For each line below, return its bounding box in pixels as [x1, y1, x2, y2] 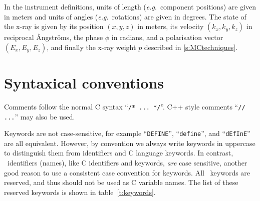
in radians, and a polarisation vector [111, 32, 223, 42]
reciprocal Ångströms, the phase [4, 32, 103, 42]
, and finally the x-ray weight [47, 41, 136, 52]
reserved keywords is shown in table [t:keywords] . [4, 186, 156, 197]
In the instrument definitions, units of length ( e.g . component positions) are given [4, 1, 256, 11]
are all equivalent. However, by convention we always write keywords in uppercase [4, 137, 255, 148]
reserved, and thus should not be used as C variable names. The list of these [4, 177, 238, 187]
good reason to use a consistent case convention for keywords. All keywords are [4, 167, 250, 177]
